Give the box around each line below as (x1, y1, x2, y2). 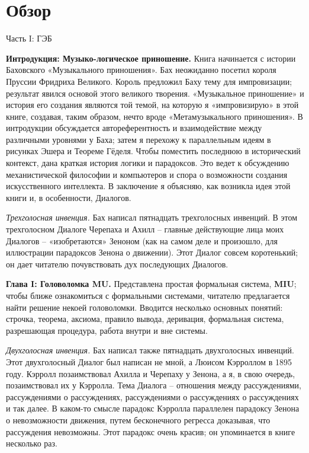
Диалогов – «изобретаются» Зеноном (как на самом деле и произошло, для (6, 234, 278, 247)
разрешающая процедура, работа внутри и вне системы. (6, 324, 208, 336)
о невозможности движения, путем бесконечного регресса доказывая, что (6, 413, 271, 426)
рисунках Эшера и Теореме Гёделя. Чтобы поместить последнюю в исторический (6, 145, 301, 157)
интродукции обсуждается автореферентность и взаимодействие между (6, 122, 262, 134)
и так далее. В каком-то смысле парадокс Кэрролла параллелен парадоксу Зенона (6, 402, 300, 414)
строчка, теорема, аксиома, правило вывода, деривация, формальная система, (6, 312, 284, 325)
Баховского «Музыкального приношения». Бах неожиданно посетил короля (6, 63, 276, 76)
